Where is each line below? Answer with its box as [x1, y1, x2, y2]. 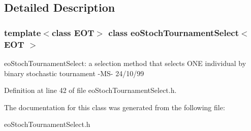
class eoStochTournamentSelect [108, 26, 239, 39]
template [4, 26, 41, 39]
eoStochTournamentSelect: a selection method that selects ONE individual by [4, 57, 246, 68]
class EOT [51, 26, 95, 39]
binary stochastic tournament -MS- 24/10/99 [4, 68, 144, 78]
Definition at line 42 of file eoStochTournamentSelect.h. [4, 85, 177, 95]
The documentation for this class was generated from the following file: [4, 102, 225, 112]
